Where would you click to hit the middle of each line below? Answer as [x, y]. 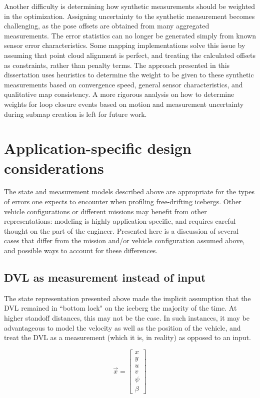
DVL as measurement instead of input [105, 277]
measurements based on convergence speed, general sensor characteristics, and [123, 84]
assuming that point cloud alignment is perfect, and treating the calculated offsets [130, 55]
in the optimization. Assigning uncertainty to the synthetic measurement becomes [129, 16]
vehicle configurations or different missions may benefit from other [105, 211]
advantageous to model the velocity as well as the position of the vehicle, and [122, 327]
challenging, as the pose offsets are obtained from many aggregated [107, 26]
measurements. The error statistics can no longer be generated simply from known [130, 35]
